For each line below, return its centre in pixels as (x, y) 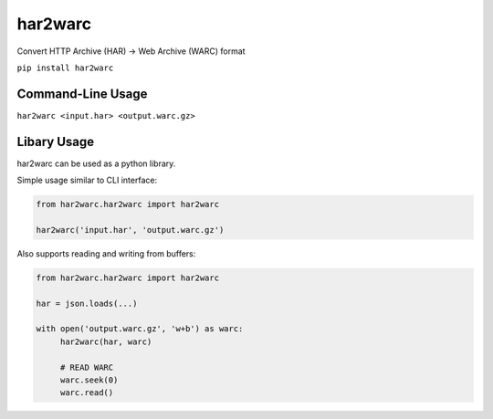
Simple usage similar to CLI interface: (87, 180)
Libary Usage (56, 141)
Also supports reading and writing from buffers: (106, 253)
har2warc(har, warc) (106, 341)
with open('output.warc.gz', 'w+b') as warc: (140, 329)
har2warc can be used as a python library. (96, 163)
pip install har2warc (65, 68)
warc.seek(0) (89, 380)
